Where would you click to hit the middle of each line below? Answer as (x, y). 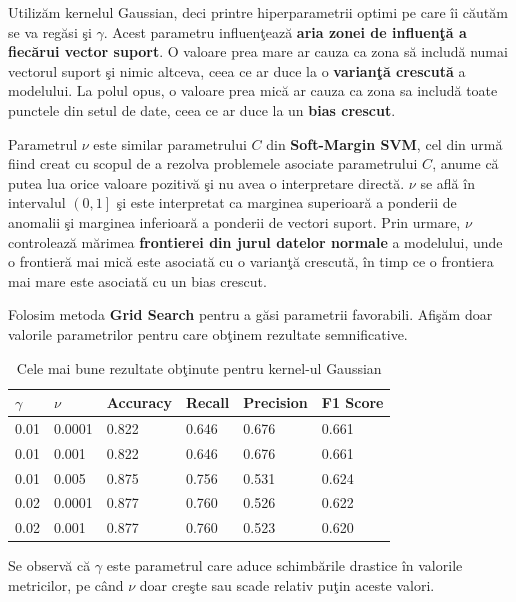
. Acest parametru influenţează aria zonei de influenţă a (285, 31)
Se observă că (49, 565)
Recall (207, 402)
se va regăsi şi (50, 31)
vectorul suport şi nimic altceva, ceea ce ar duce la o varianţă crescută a (237, 70)
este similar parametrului (170, 143)
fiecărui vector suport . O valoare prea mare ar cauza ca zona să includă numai (258, 51)
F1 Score (352, 402)
